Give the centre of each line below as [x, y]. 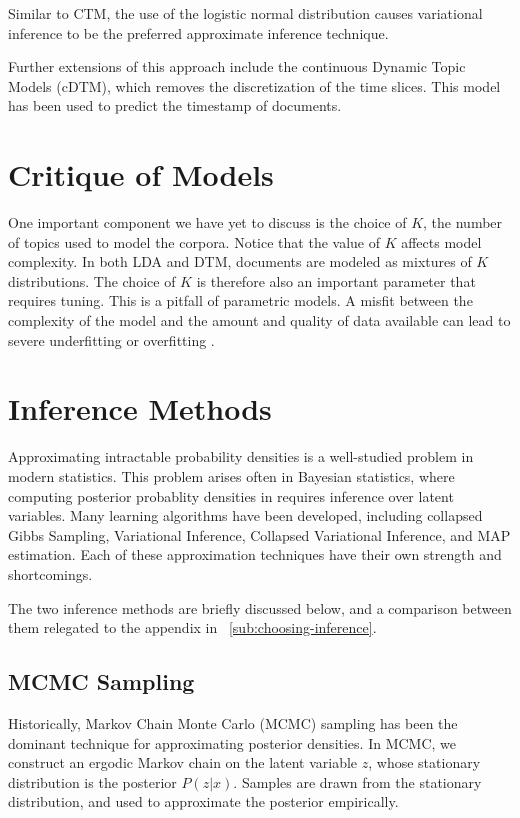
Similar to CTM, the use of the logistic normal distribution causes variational [245, 13]
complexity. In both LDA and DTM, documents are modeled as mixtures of [240, 261]
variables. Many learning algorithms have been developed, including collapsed [245, 515]
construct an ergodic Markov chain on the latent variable [183, 762]
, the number [463, 222]
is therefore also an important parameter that [336, 280]
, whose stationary [424, 762]
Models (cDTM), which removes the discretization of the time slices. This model [254, 85]
